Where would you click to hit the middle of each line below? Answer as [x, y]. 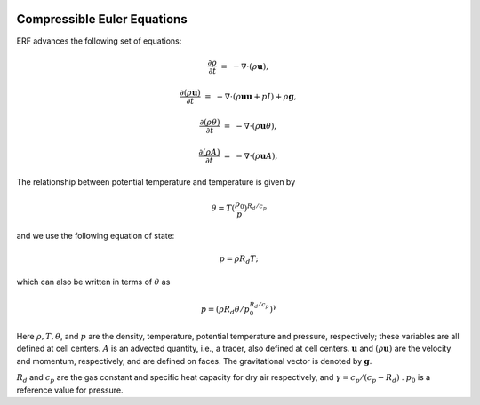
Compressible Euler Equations [102, 19]
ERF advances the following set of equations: [99, 41]
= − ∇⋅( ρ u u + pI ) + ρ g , [251, 96]
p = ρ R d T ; [239, 259]
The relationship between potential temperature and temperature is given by [156, 181]
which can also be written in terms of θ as [93, 282]
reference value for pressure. [70, 390]
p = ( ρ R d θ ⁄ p [225, 310]
